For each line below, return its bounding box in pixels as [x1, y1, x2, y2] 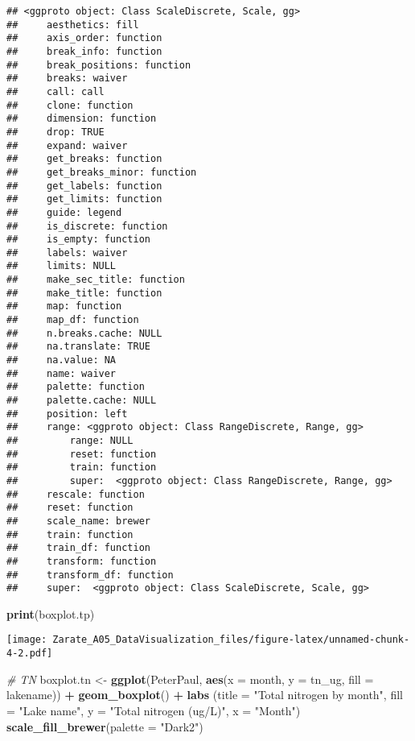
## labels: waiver [6, 246, 128, 259]
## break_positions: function [6, 59, 191, 71]
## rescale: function [6, 488, 145, 500]
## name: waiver [6, 367, 117, 379]
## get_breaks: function [6, 153, 162, 165]
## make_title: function [6, 287, 162, 299]
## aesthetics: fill [6, 19, 139, 31]
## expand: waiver [6, 139, 128, 151]
